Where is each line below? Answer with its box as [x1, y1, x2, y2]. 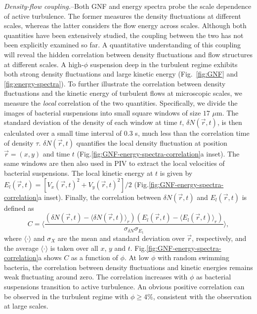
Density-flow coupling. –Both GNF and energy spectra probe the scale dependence [4, 1, 252, 11]
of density [4, 137, 34, 148]
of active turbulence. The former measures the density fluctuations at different [4, 10, 241, 21]
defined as [4, 202, 34, 213]
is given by [160, 167, 193, 178]
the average [4, 242, 39, 253]
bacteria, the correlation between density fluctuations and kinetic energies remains [4, 262, 253, 272]
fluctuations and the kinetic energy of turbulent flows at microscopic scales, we [4, 88, 242, 98]
